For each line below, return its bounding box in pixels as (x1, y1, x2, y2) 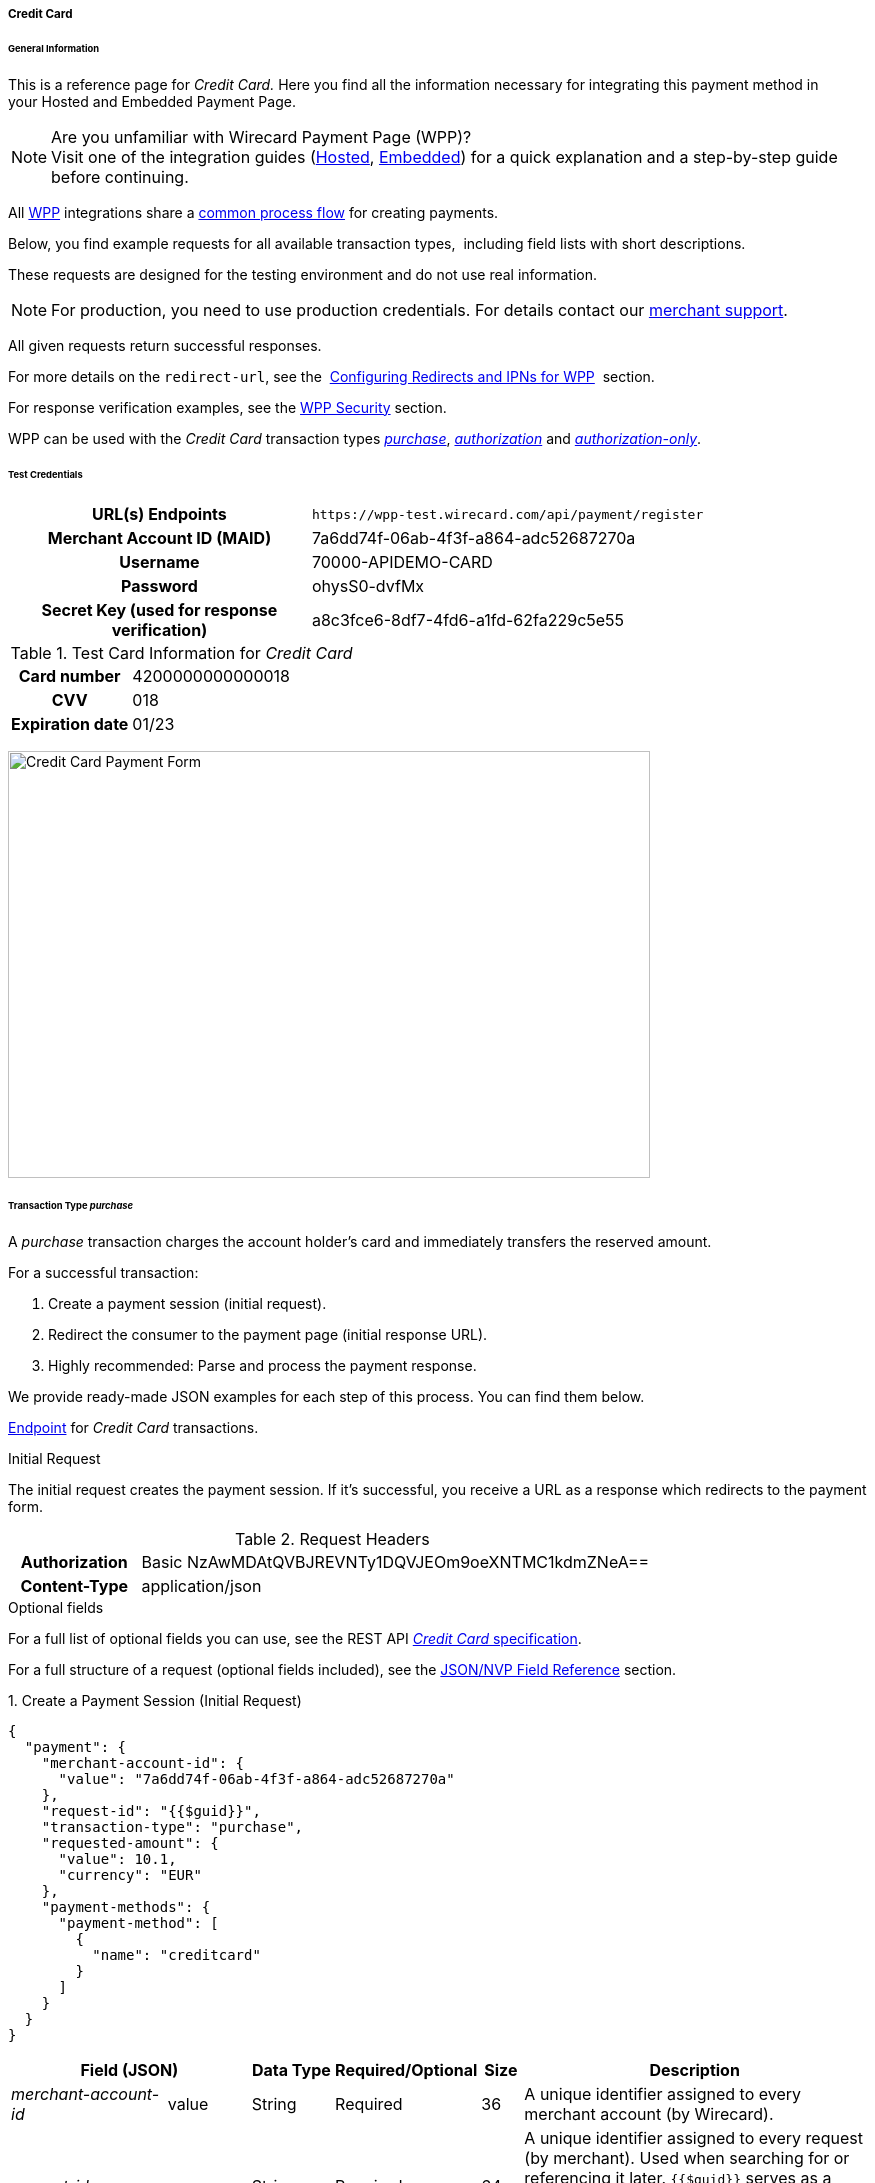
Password (121, 576, 198, 597)
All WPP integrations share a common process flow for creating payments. (8, 203, 499, 221)
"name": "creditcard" (92, 1947, 261, 1964)
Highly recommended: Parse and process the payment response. (48, 1357, 477, 1375)
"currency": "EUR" (58, 1867, 202, 1884)
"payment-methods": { (41, 1899, 211, 1916)
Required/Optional (335, 2060, 478, 2081)
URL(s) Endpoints (92, 504, 227, 525)
